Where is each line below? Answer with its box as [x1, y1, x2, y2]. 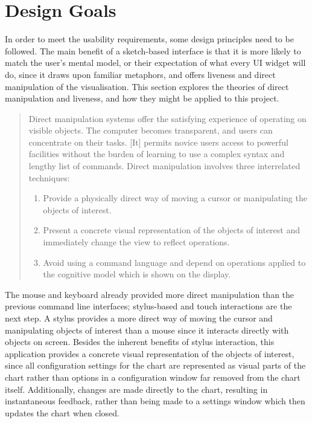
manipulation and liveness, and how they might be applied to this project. [5, 92, 279, 105]
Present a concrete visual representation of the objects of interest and [43, 224, 301, 236]
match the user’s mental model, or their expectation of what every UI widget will [5, 56, 306, 69]
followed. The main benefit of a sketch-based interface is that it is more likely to [5, 44, 301, 57]
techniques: [28, 171, 70, 184]
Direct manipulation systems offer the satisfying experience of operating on [28, 112, 307, 124]
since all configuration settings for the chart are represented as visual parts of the [5, 359, 306, 372]
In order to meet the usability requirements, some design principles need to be [5, 33, 294, 45]
